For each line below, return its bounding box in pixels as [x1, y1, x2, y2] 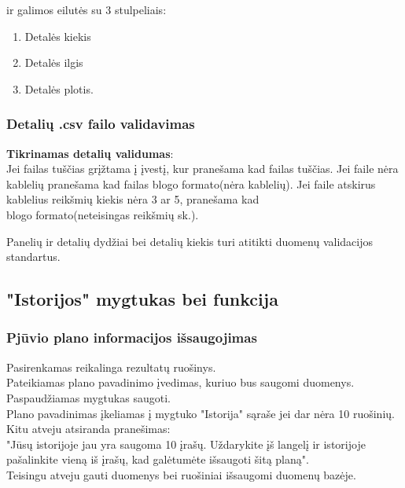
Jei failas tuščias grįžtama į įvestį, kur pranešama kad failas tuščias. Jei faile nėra [6, 160, 399, 177]
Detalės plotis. [24, 80, 94, 97]
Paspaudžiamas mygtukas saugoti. [6, 389, 171, 405]
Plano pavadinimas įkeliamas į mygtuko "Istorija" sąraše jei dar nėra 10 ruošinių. [6, 405, 395, 421]
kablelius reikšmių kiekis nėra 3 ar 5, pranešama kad [6, 191, 260, 207]
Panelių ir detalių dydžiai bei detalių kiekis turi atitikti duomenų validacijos [6, 233, 374, 249]
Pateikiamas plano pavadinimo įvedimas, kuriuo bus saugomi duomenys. [6, 374, 355, 391]
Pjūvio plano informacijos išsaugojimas [6, 328, 257, 347]
